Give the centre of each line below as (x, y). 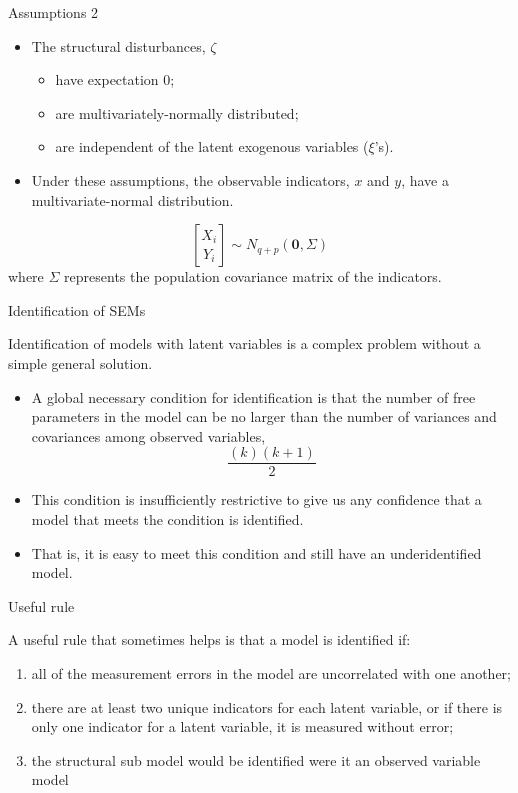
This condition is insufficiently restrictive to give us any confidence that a (256, 499)
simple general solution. (80, 362)
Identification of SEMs (77, 309)
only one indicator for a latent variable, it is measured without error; (242, 726)
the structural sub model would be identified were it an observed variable (256, 759)
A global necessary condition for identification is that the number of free (253, 396)
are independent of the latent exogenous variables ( (212, 146)
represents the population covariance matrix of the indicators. (253, 276)
